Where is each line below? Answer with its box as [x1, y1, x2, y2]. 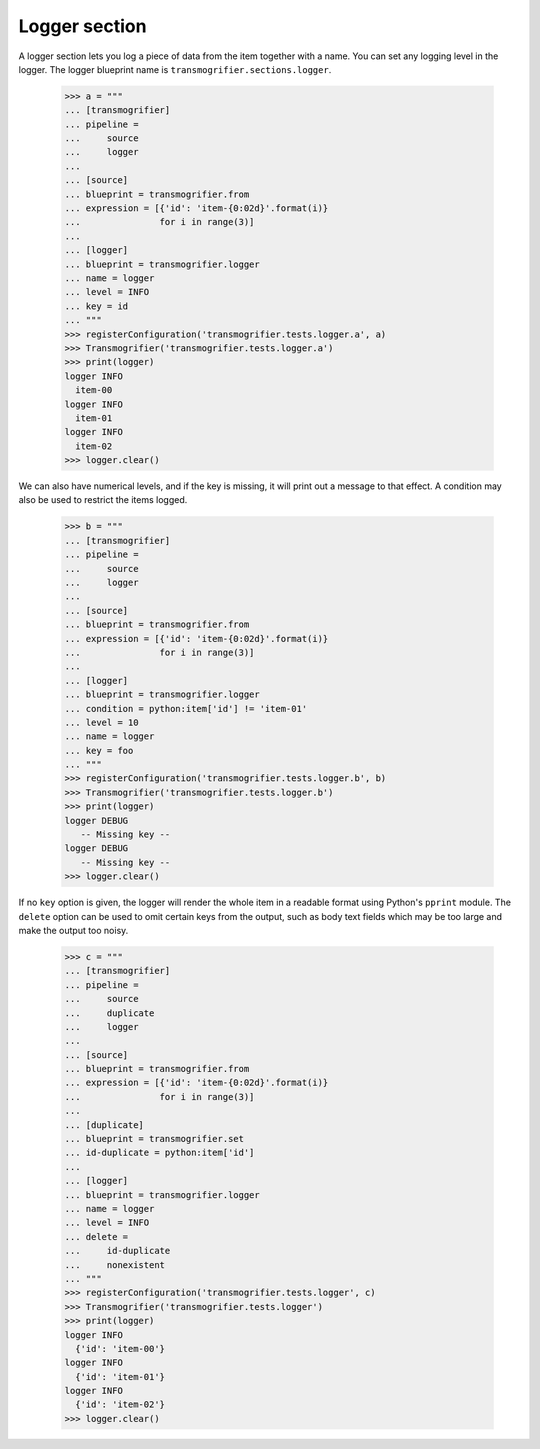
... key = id [64, 300, 129, 312]
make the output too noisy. [18, 924, 129, 936]
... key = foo [64, 745, 134, 756]
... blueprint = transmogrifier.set [64, 1133, 245, 1145]
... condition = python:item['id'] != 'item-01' [64, 703, 308, 714]
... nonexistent [64, 1259, 165, 1270]
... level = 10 [64, 716, 139, 728]
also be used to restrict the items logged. [18, 494, 188, 506]
